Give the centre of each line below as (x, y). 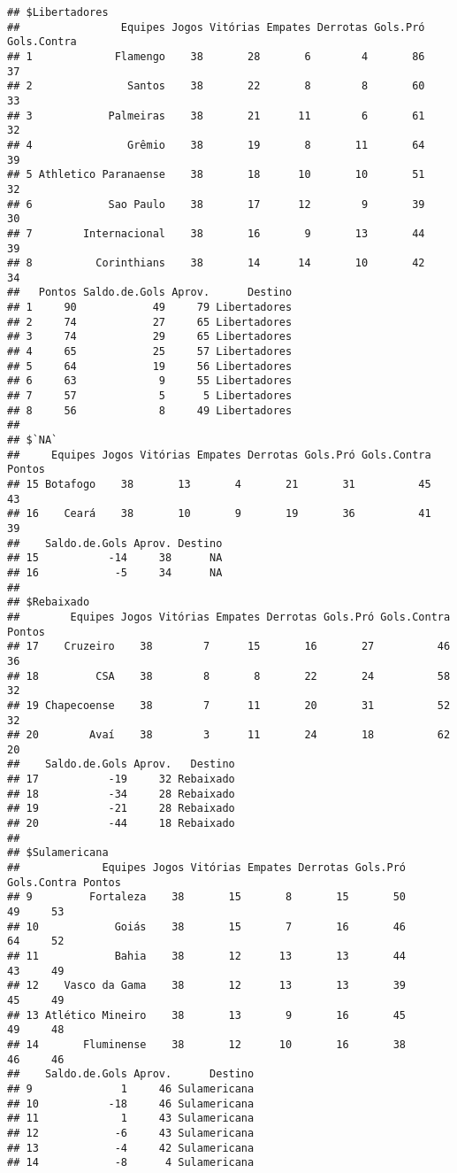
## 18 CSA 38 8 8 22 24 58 (229, 676)
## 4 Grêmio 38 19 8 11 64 (216, 145)
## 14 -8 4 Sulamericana (131, 1163)
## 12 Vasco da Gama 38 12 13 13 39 (207, 986)
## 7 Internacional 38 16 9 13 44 (216, 233)
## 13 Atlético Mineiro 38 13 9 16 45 (207, 1015)
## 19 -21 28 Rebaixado (121, 809)
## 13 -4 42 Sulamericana (131, 1148)
